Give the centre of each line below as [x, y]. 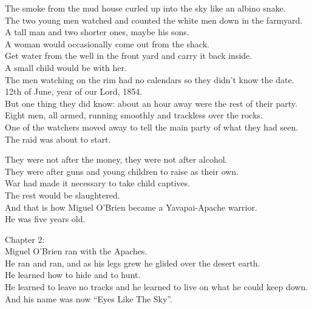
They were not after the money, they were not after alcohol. [116, 159]
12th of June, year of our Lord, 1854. [74, 91]
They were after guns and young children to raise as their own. [122, 171]
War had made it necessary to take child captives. [98, 183]
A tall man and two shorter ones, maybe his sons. [97, 32]
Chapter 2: [25, 239]
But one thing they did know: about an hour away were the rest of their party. [151, 103]
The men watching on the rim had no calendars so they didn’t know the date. [150, 79]
